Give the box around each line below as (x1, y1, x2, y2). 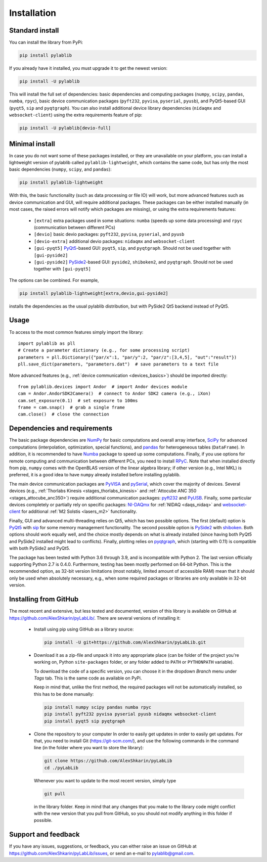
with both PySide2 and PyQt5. (9, 545, 70, 551)
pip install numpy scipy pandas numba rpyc (44, 704, 152, 710)
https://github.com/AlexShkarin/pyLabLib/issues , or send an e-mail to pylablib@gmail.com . (9, 850, 195, 856)
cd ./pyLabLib (44, 765, 79, 771)
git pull (44, 791, 66, 796)
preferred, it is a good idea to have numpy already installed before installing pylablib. (9, 472, 180, 478)
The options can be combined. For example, (9, 277, 99, 283)
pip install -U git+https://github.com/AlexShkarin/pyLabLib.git (44, 639, 206, 645)
